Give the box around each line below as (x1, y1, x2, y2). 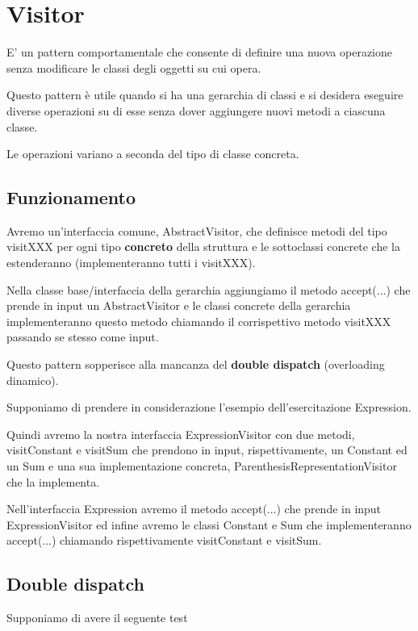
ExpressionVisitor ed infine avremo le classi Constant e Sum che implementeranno (6, 516, 412, 533)
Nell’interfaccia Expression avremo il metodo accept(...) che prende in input (6, 500, 382, 517)
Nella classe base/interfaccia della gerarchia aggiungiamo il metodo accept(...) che (6, 281, 411, 298)
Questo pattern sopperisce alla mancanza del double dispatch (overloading (6, 356, 385, 373)
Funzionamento (6, 185, 136, 210)
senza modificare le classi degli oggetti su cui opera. (6, 59, 261, 76)
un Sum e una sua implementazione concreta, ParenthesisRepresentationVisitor (6, 458, 397, 474)
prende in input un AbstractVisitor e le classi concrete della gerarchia (6, 297, 351, 314)
